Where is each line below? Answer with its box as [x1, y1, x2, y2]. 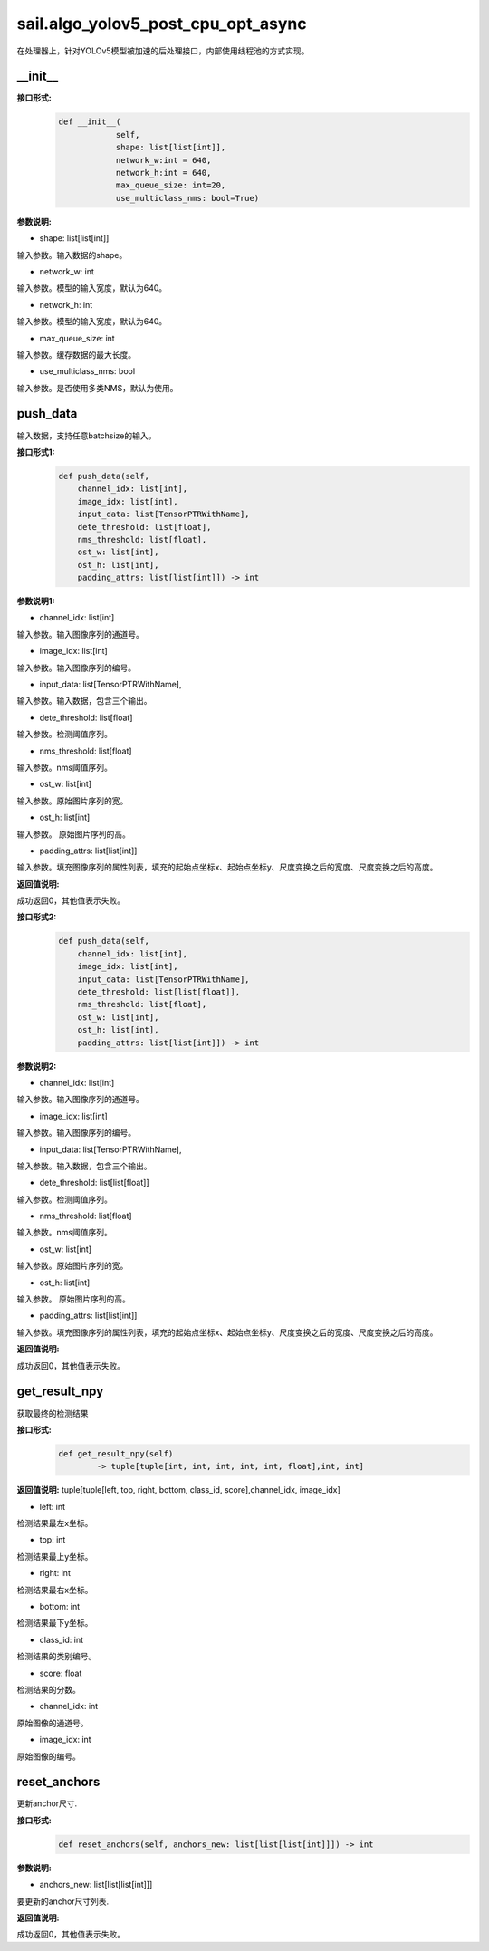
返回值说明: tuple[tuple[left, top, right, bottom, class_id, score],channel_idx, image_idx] [16, 1485, 341, 1495]
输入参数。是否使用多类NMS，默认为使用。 [16, 382, 178, 393]
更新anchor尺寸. [16, 1798, 78, 1809]
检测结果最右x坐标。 [16, 1584, 93, 1595]
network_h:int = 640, [115, 168, 212, 178]
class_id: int [39, 1634, 84, 1645]
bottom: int [39, 1601, 81, 1611]
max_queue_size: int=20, [115, 180, 226, 190]
